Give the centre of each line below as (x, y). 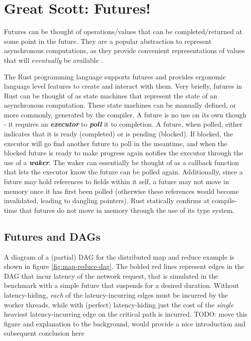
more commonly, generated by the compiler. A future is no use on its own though (125, 114)
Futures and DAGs (52, 236)
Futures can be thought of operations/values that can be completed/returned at (123, 31)
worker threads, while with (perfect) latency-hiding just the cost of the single (119, 304)
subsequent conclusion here (44, 333)
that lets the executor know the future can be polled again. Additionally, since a (124, 172)
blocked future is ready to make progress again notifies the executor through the (124, 153)
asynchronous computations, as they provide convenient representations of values (125, 50)
